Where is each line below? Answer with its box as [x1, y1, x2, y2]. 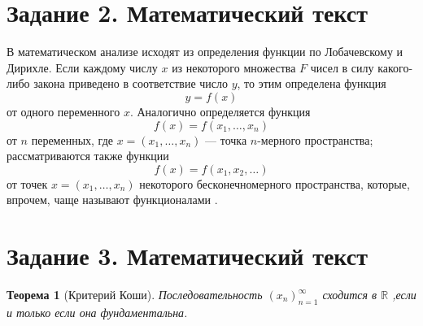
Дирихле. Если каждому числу [7, 59, 158, 76]
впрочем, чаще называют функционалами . [7, 191, 218, 208]
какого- [377, 59, 413, 76]
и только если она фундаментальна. [7, 303, 188, 320]
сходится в [322, 286, 377, 302]
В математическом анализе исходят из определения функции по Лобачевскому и [7, 43, 403, 60]
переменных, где [31, 131, 113, 148]
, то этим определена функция [237, 75, 386, 92]
